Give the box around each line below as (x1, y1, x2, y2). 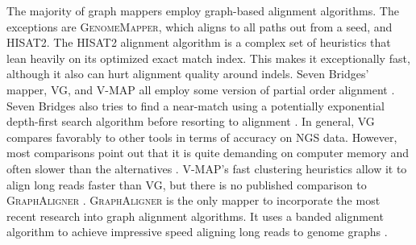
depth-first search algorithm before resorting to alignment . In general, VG (6, 113, 375, 130)
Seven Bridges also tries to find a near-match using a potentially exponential (6, 97, 385, 114)
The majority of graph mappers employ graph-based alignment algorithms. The (6, 2, 399, 19)
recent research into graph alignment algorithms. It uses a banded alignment (6, 207, 384, 224)
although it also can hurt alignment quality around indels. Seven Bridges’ (6, 65, 369, 82)
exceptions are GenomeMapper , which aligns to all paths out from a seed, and (6, 18, 393, 35)
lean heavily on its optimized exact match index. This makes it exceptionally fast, (6, 49, 410, 66)
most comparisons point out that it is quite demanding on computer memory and (6, 144, 409, 161)
